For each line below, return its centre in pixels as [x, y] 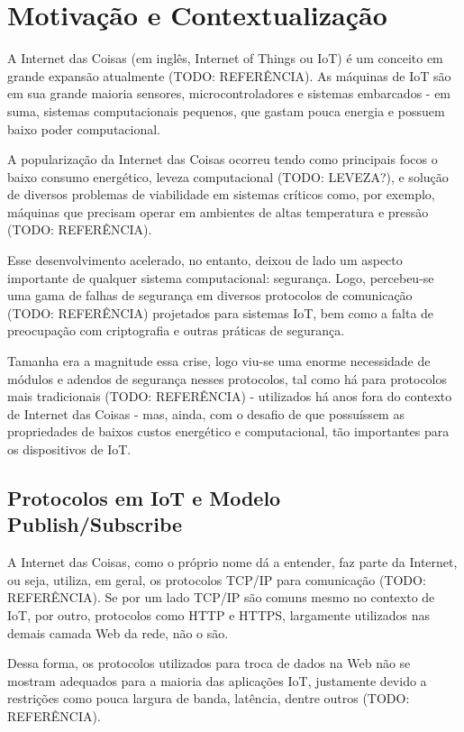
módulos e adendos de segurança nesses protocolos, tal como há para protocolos [227, 378]
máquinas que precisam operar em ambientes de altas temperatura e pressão [218, 211]
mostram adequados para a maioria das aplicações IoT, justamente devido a [217, 680]
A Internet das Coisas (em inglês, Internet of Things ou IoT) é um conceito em [225, 58]
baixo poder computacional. [84, 128]
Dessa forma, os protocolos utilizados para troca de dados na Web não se [209, 663]
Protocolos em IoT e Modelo [144, 497]
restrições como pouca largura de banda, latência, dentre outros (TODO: [209, 698]
